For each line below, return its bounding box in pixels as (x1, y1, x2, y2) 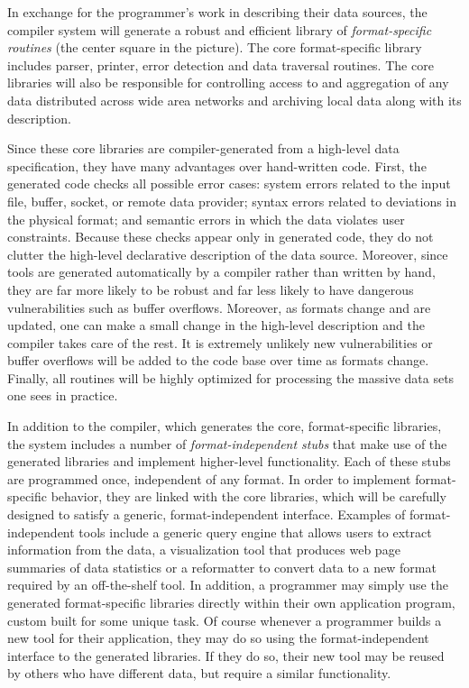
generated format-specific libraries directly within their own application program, (7, 593, 455, 611)
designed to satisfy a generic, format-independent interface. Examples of (7, 505, 406, 524)
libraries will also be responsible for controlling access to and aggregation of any (7, 73, 449, 92)
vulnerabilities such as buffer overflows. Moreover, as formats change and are (7, 298, 431, 316)
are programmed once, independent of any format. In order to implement (7, 469, 411, 488)
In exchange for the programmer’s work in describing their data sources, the (7, 3, 428, 21)
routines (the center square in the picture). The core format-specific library (7, 38, 422, 57)
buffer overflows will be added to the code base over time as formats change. (7, 351, 429, 370)
